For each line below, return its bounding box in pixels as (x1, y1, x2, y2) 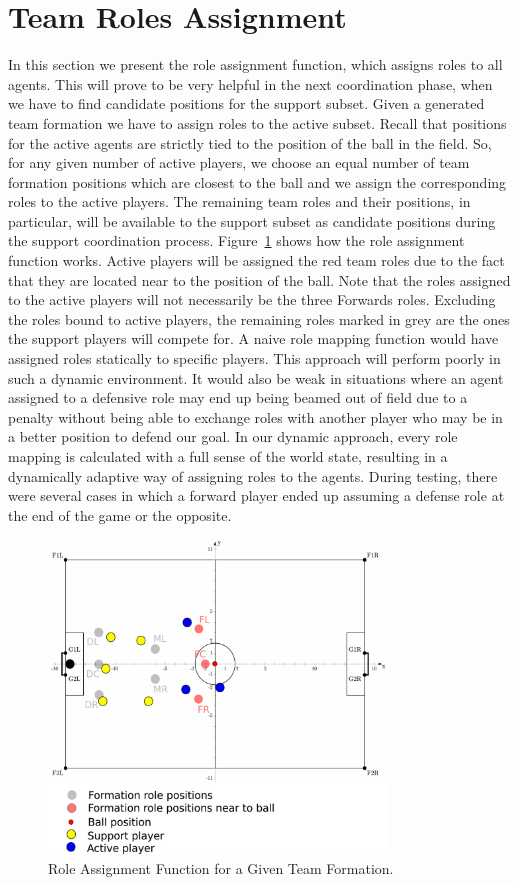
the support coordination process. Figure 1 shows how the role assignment (8, 230, 465, 251)
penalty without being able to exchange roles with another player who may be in (8, 406, 503, 427)
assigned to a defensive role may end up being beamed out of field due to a (8, 387, 468, 408)
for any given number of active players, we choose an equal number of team (8, 152, 470, 173)
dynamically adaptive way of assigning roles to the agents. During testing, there (8, 465, 498, 486)
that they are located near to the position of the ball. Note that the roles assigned (8, 269, 511, 290)
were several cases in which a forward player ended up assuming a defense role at (8, 485, 505, 506)
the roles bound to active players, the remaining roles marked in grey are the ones (8, 308, 510, 329)
